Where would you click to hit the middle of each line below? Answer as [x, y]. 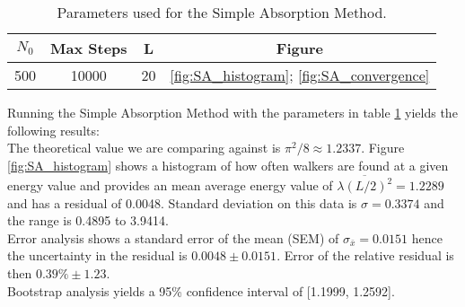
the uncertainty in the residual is [97, 255]
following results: [53, 130]
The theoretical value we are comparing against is [144, 148]
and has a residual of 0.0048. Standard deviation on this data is [182, 202]
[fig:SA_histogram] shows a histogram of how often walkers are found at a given [228, 165]
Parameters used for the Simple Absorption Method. [222, 12]
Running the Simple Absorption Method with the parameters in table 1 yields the [232, 112]
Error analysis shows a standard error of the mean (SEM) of [173, 237]
